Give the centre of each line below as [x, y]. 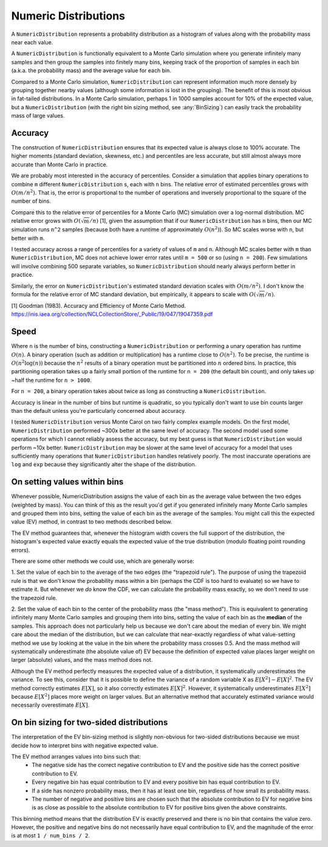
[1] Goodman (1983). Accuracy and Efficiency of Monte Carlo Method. [99, 306]
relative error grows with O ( [46, 221]
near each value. [32, 42]
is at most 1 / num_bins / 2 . [51, 835]
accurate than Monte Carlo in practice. [60, 165]
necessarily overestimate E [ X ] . [50, 705]
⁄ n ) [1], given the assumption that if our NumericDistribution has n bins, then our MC [201, 221]
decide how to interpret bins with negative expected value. [85, 745]
